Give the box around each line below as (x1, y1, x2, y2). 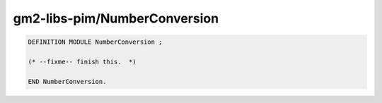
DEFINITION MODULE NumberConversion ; (28, 38, 163, 46)
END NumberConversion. (28, 78, 107, 85)
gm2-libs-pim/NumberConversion (13, 11, 219, 26)
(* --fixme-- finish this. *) (28, 57, 137, 66)
